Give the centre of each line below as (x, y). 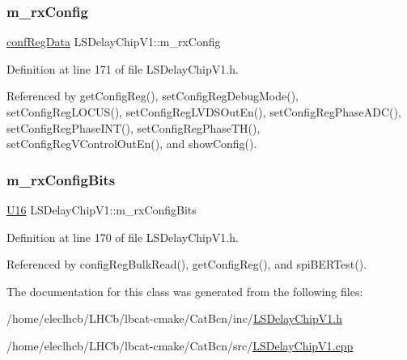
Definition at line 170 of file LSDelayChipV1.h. (123, 237)
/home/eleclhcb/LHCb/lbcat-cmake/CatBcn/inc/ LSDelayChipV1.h (174, 318)
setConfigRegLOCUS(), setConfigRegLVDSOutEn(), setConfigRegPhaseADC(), (204, 112)
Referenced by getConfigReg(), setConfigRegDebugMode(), (153, 96)
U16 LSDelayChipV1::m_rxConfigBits (102, 210)
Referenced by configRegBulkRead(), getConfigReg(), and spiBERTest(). (187, 264)
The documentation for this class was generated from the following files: (185, 291)
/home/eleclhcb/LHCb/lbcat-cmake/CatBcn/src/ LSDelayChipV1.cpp (180, 345)
